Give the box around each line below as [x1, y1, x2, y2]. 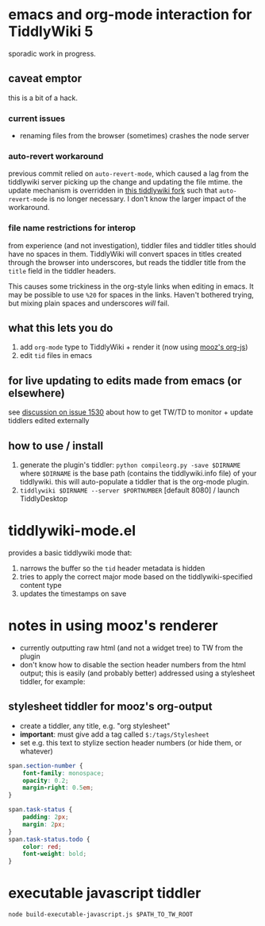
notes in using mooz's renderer [8, 617, 218, 635]
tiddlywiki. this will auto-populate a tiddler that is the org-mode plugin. [19, 477, 250, 487]
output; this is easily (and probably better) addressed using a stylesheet [19, 668, 255, 678]
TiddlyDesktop [19, 494, 68, 504]
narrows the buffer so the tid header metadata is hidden [19, 563, 205, 574]
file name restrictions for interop [8, 223, 136, 234]
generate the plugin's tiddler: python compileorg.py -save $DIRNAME [19, 460, 241, 470]
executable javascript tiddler [8, 885, 202, 902]
